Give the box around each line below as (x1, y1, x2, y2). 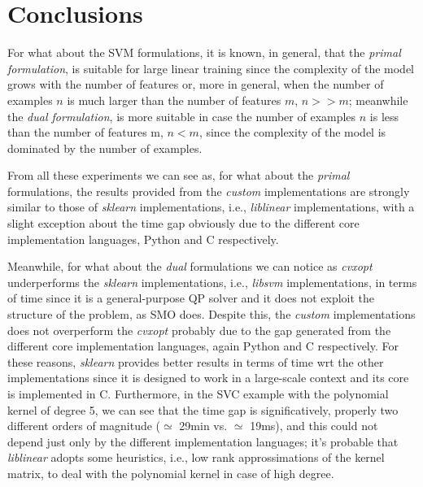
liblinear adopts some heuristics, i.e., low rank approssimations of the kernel (7, 449, 385, 466)
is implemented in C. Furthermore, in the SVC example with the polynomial (7, 385, 389, 402)
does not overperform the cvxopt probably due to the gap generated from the (7, 321, 391, 338)
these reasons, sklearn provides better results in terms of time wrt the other (7, 353, 384, 370)
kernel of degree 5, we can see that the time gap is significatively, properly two (7, 401, 399, 418)
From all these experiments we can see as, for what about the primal (7, 167, 350, 184)
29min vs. (179, 417, 228, 434)
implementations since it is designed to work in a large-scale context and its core (7, 369, 409, 386)
